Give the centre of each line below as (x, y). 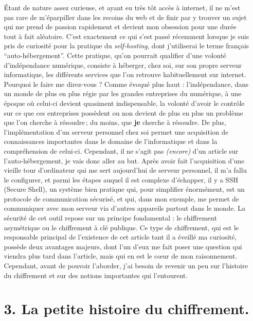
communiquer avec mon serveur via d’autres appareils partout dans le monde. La (125, 208)
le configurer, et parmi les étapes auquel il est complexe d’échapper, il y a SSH (121, 179)
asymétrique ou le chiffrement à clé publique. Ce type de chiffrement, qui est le (121, 227)
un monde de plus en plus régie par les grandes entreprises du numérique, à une (123, 93)
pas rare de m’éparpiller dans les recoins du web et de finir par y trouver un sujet (125, 17)
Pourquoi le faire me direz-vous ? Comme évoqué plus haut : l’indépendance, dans (126, 84)
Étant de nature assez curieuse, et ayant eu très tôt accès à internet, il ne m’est (122, 7)
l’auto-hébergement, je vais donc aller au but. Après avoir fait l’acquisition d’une (124, 160)
